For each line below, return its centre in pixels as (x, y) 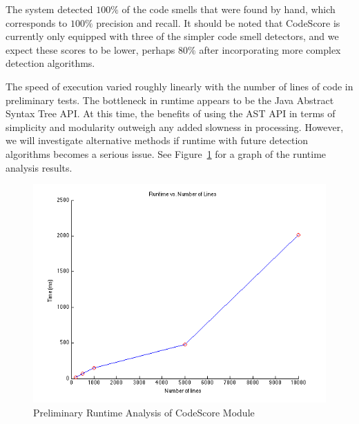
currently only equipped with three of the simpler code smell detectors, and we (172, 36)
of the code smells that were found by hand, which (229, 9)
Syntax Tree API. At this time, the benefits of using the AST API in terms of (171, 113)
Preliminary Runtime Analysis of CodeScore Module (144, 412)
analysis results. (39, 167)
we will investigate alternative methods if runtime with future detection (157, 140)
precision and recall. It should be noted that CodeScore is (218, 22)
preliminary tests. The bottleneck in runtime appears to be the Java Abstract (170, 100)
